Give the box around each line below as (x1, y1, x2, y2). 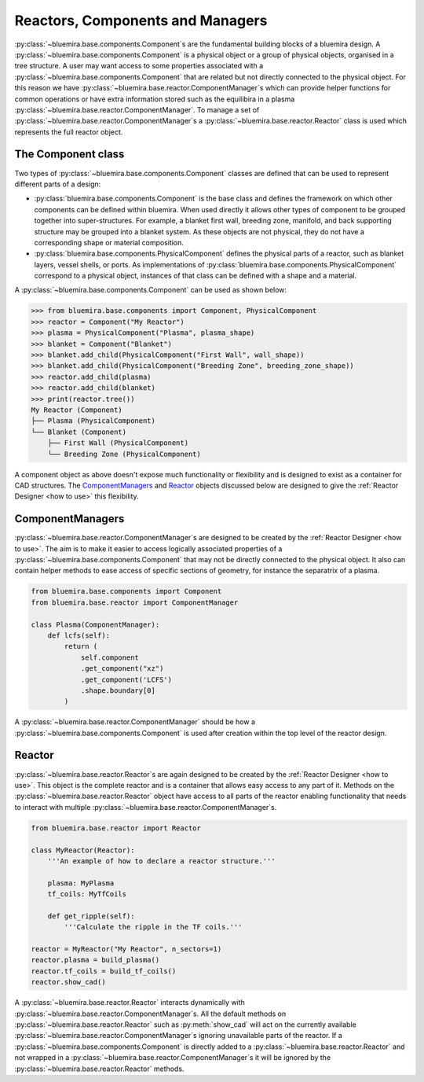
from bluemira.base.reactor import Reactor (31, 823, 202, 833)
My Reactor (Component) (31, 405, 123, 414)
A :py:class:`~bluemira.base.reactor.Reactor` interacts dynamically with (14, 998, 245, 1007)
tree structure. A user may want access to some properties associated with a (14, 61, 264, 71)
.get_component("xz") (80, 664, 164, 673)
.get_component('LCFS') (80, 675, 173, 684)
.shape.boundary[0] (80, 686, 156, 695)
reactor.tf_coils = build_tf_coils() (31, 966, 177, 975)
